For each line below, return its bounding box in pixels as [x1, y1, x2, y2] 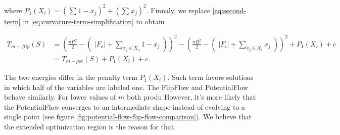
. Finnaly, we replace [146, 5, 211, 15]
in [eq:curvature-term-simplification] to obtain [23, 16, 165, 26]
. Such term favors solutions [167, 72, 254, 82]
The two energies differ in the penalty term [4, 72, 137, 82]
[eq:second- [212, 5, 247, 15]
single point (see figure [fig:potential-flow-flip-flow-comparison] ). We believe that [4, 111, 252, 122]
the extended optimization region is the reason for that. [4, 121, 176, 132]
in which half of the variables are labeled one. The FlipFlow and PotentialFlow [4, 81, 249, 92]
